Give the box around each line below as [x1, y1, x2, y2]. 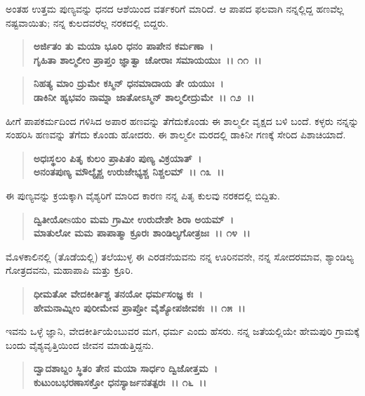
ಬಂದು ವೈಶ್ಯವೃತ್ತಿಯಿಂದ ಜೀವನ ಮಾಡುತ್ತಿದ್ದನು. [6, 337, 154, 352]
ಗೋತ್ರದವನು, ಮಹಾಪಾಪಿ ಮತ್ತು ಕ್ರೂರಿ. [6, 263, 133, 277]
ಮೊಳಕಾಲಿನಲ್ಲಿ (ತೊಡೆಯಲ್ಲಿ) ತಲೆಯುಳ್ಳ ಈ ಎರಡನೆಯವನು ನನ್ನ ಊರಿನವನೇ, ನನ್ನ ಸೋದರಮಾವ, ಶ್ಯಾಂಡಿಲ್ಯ [6, 249, 354, 263]
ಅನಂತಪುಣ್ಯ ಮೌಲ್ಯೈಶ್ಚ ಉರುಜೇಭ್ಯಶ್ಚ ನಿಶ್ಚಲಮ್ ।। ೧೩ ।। [33, 164, 225, 179]
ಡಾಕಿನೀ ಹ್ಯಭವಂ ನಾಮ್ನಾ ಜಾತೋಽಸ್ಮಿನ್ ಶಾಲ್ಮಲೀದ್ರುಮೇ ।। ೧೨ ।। [33, 89, 255, 104]
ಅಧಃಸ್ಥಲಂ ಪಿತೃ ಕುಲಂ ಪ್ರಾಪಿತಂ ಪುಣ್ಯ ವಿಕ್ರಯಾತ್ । [33, 150, 202, 165]
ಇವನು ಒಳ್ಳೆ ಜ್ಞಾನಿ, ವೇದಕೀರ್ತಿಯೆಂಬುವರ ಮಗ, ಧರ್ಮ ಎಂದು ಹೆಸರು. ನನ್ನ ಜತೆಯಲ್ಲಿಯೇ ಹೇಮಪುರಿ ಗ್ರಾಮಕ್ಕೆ [6, 324, 359, 338]
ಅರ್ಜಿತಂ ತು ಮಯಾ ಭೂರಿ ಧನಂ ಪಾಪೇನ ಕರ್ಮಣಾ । [33, 39, 213, 53]
